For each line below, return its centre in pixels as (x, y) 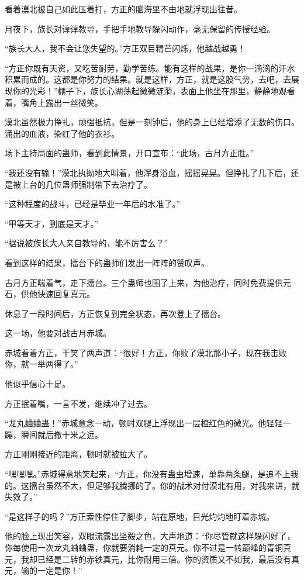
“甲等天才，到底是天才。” (52, 223)
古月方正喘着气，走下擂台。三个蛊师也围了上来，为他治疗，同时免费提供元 (148, 282)
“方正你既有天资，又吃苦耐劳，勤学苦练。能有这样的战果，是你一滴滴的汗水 (150, 68)
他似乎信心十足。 (37, 384)
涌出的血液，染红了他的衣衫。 (62, 133)
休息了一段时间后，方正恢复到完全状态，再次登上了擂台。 (115, 313)
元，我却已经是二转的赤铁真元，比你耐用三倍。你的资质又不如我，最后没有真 (152, 559)
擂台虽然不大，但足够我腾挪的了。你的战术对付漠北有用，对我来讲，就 (164, 485)
